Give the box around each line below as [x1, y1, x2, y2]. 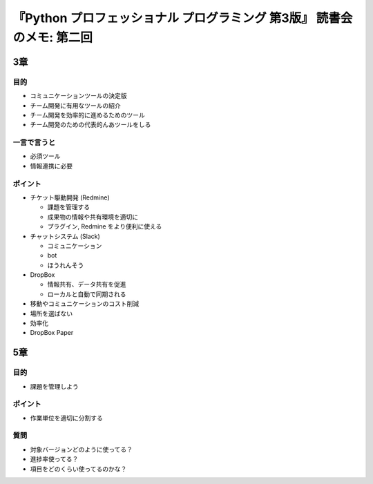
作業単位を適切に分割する [30, 414, 103, 422]
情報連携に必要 [30, 162, 73, 170]
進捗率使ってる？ [30, 455, 79, 463]
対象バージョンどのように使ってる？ [30, 445, 133, 454]
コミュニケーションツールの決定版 [30, 92, 127, 100]
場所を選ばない [30, 309, 73, 318]
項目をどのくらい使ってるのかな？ [30, 465, 127, 473]
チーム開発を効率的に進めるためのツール [30, 110, 145, 119]
